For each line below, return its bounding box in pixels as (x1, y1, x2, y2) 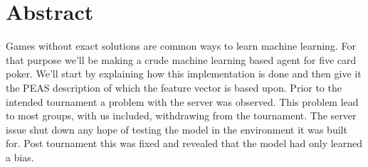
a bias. (6, 149, 34, 164)
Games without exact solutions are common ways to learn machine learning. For (6, 38, 356, 53)
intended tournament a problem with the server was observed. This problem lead (6, 94, 359, 109)
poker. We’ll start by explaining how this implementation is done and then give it (6, 66, 362, 81)
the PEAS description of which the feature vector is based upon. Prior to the (6, 80, 342, 95)
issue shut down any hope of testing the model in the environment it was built (6, 122, 347, 136)
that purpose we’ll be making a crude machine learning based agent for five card (6, 52, 357, 67)
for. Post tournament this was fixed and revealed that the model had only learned (6, 136, 363, 151)
